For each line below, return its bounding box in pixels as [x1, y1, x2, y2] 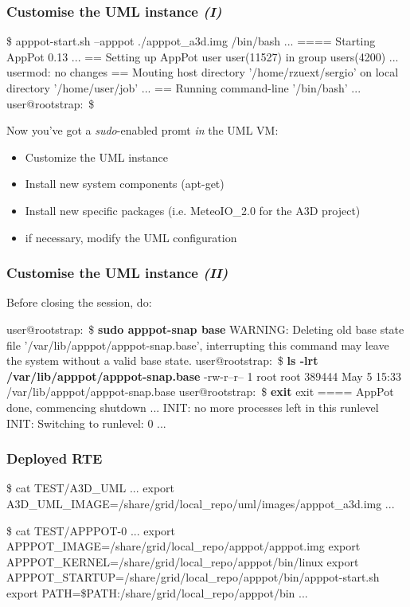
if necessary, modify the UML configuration [25, 229, 237, 245]
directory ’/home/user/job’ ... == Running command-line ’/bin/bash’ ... [6, 80, 361, 96]
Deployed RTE [6, 448, 103, 468]
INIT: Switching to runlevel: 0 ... [6, 414, 166, 431]
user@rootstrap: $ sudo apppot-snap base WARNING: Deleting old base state [6, 320, 404, 337]
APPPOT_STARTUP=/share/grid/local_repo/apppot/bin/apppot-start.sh [6, 569, 380, 585]
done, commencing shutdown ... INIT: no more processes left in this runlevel [6, 398, 379, 415]
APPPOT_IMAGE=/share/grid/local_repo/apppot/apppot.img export [6, 538, 361, 554]
